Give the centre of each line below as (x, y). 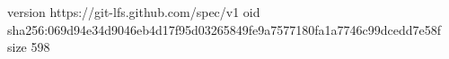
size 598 (29, 47)
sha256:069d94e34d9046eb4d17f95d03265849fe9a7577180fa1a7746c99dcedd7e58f (224, 29)
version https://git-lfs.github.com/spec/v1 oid (134, 12)
